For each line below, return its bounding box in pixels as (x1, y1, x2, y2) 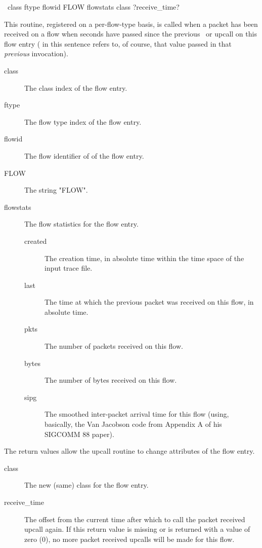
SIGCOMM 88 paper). (45, 428, 114, 439)
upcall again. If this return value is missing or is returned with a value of (24, 524, 250, 534)
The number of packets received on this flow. (45, 341, 183, 351)
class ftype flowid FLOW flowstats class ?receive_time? (7, 2, 180, 12)
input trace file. (45, 263, 93, 273)
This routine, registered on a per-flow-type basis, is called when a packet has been (4, 18, 258, 29)
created (24, 235, 47, 246)
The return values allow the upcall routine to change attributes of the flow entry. (4, 446, 255, 456)
